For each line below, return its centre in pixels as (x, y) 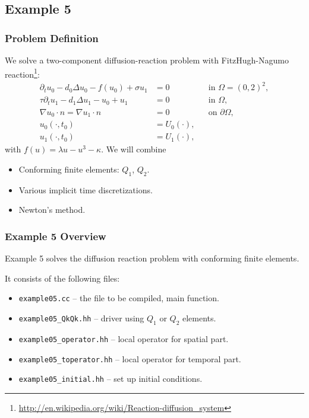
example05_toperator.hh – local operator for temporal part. (130, 358)
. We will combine (134, 149)
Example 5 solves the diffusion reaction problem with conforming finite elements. (152, 258)
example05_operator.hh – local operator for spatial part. (124, 338)
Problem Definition (52, 38)
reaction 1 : (22, 73)
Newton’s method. (52, 210)
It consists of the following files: (62, 278)
